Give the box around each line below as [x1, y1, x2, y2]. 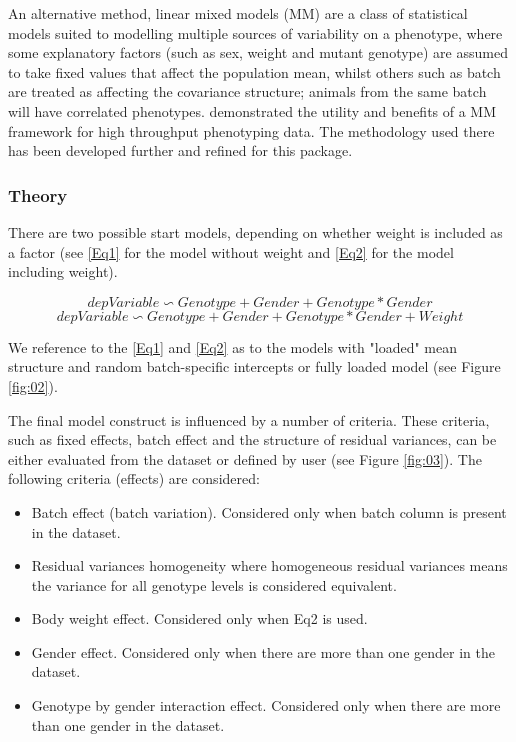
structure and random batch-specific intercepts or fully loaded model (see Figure [8, 356, 501, 377]
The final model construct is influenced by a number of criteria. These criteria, [8, 409, 490, 430]
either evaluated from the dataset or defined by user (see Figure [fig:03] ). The [8, 448, 482, 469]
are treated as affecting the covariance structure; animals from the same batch [8, 81, 487, 102]
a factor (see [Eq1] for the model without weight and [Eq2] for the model [8, 241, 454, 262]
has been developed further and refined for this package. [8, 140, 353, 161]
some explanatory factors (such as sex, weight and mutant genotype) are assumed [8, 42, 508, 63]
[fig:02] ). [8, 375, 58, 396]
